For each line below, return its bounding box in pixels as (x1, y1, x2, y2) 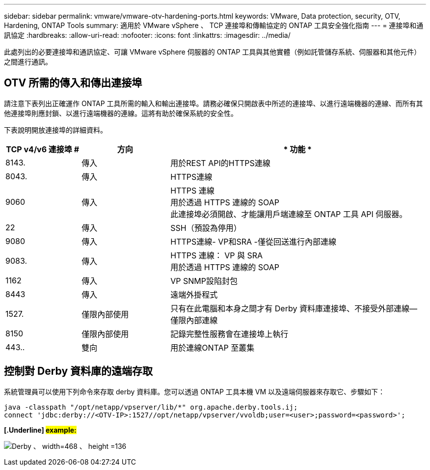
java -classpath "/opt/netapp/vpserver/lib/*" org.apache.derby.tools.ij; (4, 403, 298, 411)
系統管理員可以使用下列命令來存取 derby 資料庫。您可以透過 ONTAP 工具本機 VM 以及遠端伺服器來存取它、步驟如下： (4, 387, 385, 396)
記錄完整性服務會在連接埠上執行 (170, 329, 289, 339)
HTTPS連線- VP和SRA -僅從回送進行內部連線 (170, 236, 336, 247)
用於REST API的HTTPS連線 (170, 158, 270, 168)
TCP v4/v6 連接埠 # (6, 144, 80, 154)
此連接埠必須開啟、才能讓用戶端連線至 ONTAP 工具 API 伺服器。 (170, 209, 407, 219)
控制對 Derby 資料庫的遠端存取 (4, 365, 153, 378)
